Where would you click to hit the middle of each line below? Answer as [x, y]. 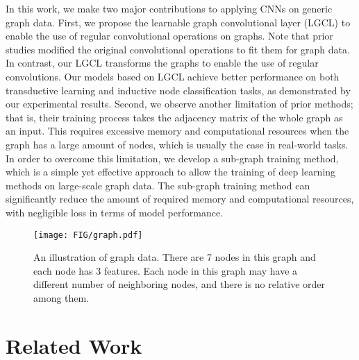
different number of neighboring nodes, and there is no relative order [179, 284]
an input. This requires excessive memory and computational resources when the [177, 131]
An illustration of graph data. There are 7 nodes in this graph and [175, 257]
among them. [61, 297]
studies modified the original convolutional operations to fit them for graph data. [178, 49]
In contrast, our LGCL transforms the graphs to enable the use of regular [162, 63]
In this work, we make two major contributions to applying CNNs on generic [169, 8]
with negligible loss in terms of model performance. [115, 212]
